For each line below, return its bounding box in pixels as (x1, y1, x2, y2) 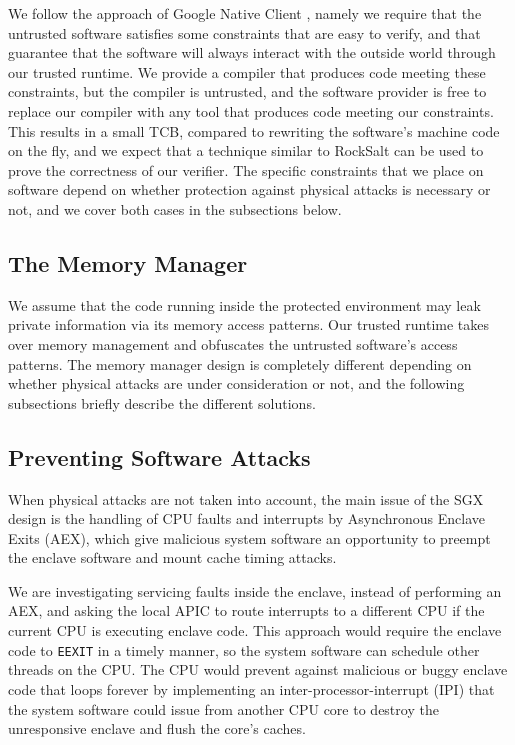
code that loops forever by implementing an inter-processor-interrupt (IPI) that (8, 678, 495, 699)
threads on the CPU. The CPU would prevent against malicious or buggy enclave (8, 659, 508, 680)
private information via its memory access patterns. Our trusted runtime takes (8, 314, 489, 335)
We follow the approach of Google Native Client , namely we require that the (8, 3, 482, 23)
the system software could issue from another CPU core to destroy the (8, 698, 439, 719)
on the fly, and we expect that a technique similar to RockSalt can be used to (8, 140, 484, 161)
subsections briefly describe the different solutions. (8, 392, 316, 413)
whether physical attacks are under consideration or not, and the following (8, 373, 465, 394)
